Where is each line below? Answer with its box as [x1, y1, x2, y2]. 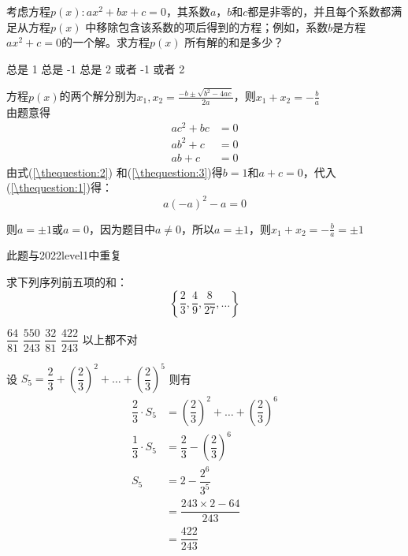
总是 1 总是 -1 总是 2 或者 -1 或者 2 [6, 60, 185, 76]
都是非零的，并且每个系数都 [247, 3, 391, 19]
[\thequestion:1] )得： [10, 179, 113, 196]
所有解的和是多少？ [184, 34, 284, 50]
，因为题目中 [89, 220, 156, 237]
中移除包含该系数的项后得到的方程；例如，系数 [85, 18, 328, 35]
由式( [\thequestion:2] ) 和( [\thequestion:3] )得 [6, 163, 223, 180]
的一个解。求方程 [61, 34, 150, 50]
